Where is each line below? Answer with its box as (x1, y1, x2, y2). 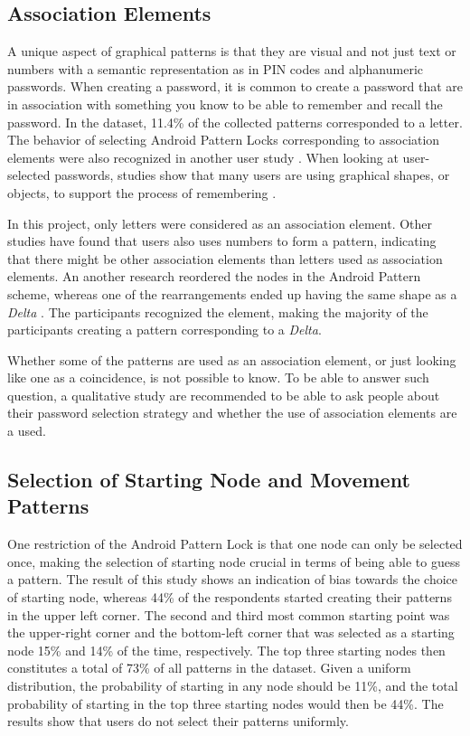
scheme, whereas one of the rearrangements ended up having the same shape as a (7, 284, 457, 303)
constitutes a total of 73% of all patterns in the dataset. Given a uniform (7, 658, 411, 677)
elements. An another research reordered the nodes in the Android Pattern (7, 267, 421, 286)
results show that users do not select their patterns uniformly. (7, 712, 349, 731)
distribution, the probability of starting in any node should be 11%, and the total (7, 676, 458, 695)
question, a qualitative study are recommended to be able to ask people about (7, 385, 440, 404)
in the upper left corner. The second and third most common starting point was (7, 605, 450, 624)
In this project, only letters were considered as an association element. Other (7, 213, 433, 232)
